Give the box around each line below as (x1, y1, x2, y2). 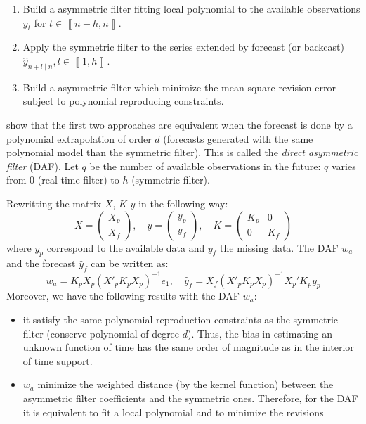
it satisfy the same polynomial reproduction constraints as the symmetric (22, 312, 339, 327)
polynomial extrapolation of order (6, 131, 152, 146)
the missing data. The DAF (220, 240, 339, 255)
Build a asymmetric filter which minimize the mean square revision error (22, 79, 336, 94)
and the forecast (6, 256, 76, 271)
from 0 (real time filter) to (6, 172, 119, 187)
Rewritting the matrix (6, 195, 102, 210)
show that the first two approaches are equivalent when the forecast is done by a (6, 117, 353, 131)
